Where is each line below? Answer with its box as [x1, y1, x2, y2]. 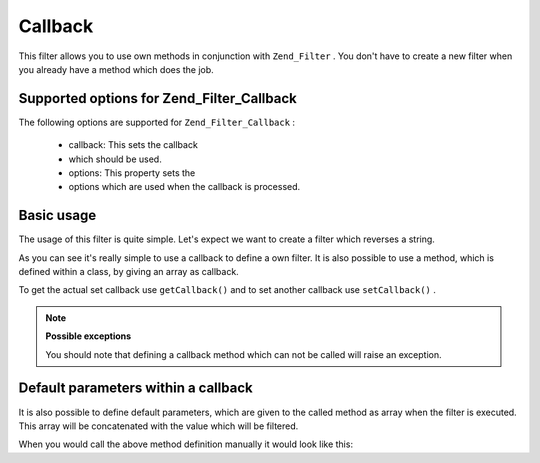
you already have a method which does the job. [18, 63, 214, 75]
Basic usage [18, 207, 97, 224]
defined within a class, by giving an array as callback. [18, 266, 239, 278]
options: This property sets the [68, 167, 196, 179]
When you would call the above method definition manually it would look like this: [18, 438, 354, 450]
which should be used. [68, 153, 162, 165]
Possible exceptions [45, 330, 132, 342]
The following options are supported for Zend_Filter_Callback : [18, 116, 295, 128]
